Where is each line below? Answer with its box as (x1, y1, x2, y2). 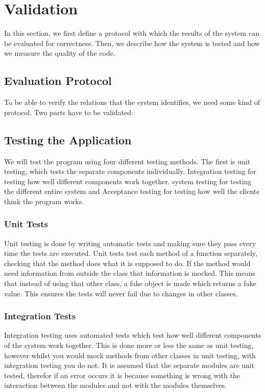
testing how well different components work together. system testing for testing (4, 176, 252, 186)
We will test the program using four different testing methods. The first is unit (4, 156, 251, 166)
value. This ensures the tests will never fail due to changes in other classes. (4, 288, 238, 298)
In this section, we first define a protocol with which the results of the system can (4, 28, 259, 38)
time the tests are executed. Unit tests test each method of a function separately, (4, 248, 257, 258)
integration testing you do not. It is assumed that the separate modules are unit (4, 360, 255, 371)
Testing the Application (4, 132, 132, 147)
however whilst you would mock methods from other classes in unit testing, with (4, 350, 256, 360)
